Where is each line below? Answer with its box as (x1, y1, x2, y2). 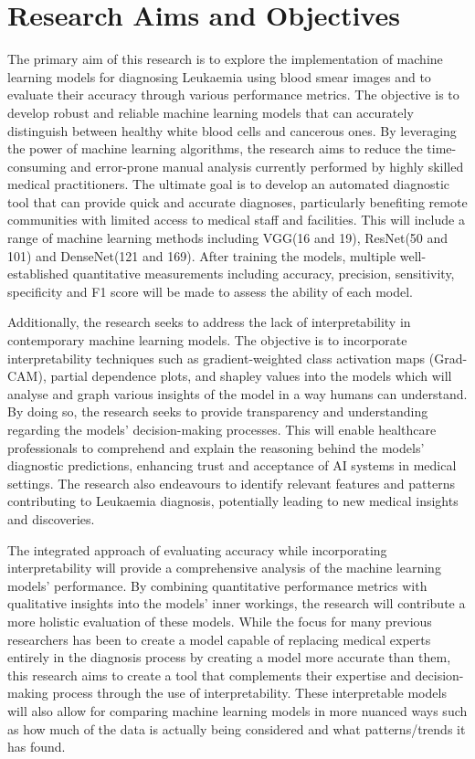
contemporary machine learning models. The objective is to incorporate (7, 331, 407, 350)
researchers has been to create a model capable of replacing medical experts (7, 629, 431, 648)
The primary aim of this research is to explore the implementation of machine (7, 49, 443, 69)
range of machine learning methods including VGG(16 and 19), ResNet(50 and (7, 228, 449, 248)
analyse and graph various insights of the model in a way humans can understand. (7, 384, 468, 403)
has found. (7, 737, 66, 756)
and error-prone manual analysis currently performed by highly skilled (70, 156, 464, 175)
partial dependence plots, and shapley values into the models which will (50, 366, 452, 385)
